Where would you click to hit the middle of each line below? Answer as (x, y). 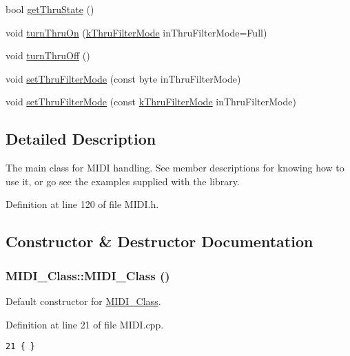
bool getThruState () (50, 9)
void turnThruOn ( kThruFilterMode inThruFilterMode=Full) (136, 32)
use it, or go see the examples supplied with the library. (123, 181)
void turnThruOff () (48, 55)
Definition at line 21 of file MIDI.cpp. (85, 324)
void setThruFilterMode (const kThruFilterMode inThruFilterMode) (151, 102)
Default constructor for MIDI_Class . (83, 301)
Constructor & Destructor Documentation (159, 241)
